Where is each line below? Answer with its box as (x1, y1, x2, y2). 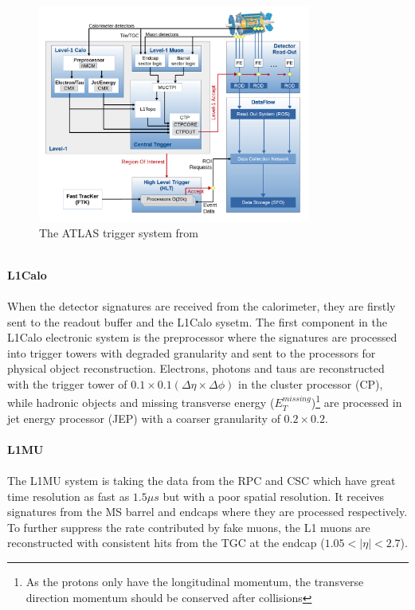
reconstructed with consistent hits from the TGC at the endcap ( (7, 534, 325, 551)
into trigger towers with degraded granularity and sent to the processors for (7, 344, 376, 361)
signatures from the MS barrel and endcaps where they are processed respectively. (7, 503, 408, 520)
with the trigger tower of (7, 375, 127, 392)
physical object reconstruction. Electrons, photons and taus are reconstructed (7, 360, 385, 377)
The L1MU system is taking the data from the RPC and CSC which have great (7, 472, 396, 489)
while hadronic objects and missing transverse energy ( (7, 394, 275, 411)
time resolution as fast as (7, 487, 130, 504)
